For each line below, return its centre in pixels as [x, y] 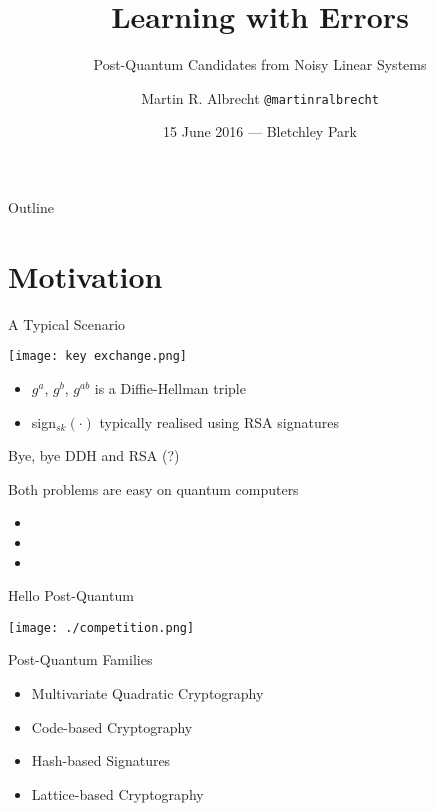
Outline [31, 206]
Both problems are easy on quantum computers [153, 488]
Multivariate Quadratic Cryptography [147, 692]
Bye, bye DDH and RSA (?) [94, 455]
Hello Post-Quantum [71, 595]
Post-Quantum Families [80, 659]
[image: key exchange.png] [97, 356]
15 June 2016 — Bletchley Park [260, 131]
